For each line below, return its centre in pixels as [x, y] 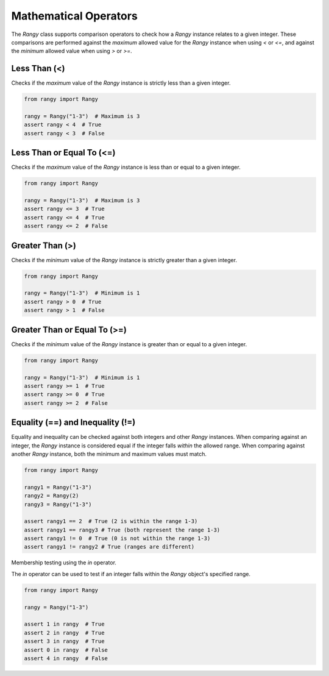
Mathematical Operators [75, 16]
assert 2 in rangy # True [64, 633]
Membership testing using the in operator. [64, 563]
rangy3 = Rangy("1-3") [58, 504]
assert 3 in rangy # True [64, 641]
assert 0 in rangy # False [66, 650]
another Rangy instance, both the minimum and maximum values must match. [109, 454]
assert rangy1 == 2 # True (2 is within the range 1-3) [111, 521]
